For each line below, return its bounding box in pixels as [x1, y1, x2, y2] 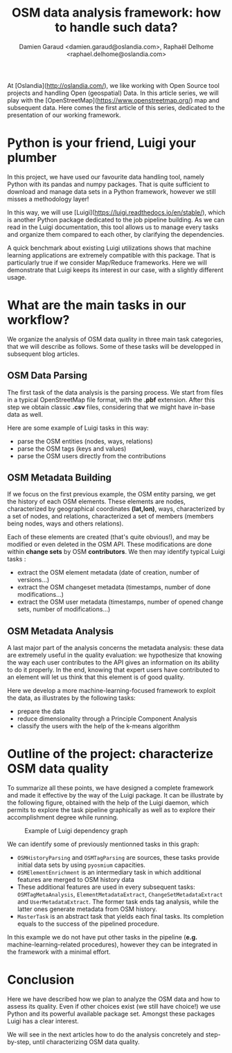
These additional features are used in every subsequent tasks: [17, 883, 195, 891]
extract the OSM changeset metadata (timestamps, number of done [17, 583, 211, 591]
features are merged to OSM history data [17, 876, 135, 884]
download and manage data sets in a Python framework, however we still [7, 187, 216, 195]
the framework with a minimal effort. [7, 948, 111, 956]
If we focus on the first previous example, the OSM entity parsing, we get [7, 490, 216, 498]
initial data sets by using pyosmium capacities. [17, 861, 145, 870]
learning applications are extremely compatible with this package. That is [7, 251, 216, 259]
